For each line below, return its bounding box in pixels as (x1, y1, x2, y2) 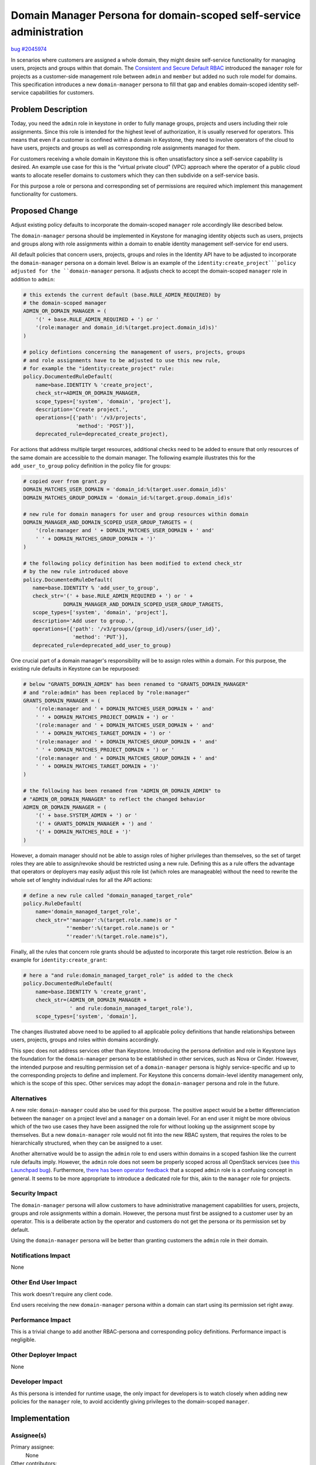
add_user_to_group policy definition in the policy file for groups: (11, 462, 171, 469)
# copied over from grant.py (23, 478, 107, 485)
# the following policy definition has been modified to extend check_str (23, 560, 243, 567)
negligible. (11, 1336, 36, 1343)
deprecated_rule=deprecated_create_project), (35, 431, 169, 438)
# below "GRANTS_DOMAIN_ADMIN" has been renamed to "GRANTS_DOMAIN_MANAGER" (23, 681, 249, 688)
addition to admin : (11, 275, 55, 282)
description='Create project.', (35, 406, 129, 413)
